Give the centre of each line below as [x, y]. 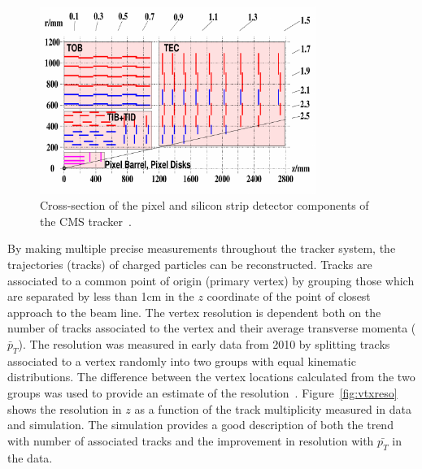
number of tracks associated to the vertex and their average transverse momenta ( [212, 328]
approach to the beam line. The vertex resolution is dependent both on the [194, 312]
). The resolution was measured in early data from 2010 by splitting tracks [204, 343]
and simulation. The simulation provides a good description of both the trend [200, 425]
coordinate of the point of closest [289, 296]
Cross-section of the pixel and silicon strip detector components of [204, 205]
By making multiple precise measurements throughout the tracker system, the [202, 248]
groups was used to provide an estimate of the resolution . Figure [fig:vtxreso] [202, 392]
